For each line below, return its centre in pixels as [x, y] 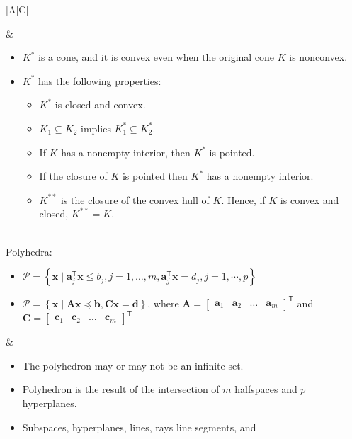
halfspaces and [266, 389]
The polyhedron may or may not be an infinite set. [133, 365]
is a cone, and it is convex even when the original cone [157, 57]
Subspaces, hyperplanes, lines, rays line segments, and [139, 427]
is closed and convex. [100, 104]
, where [163, 303]
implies [96, 128]
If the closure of [73, 176]
